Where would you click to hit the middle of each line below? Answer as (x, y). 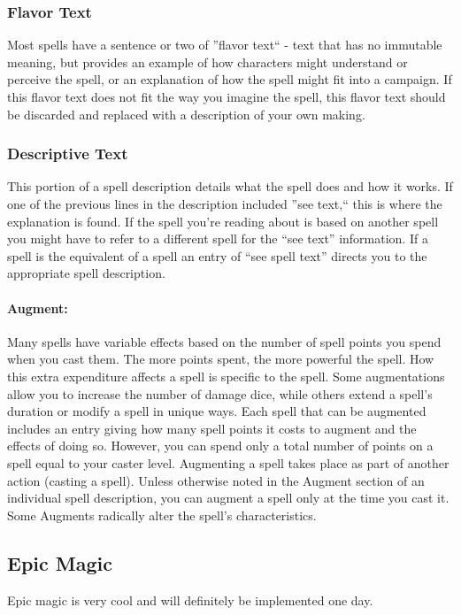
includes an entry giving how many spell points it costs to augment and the (212, 428)
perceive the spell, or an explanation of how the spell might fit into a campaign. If (230, 79)
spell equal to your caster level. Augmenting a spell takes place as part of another (228, 462)
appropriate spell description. (86, 273)
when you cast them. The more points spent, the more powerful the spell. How (221, 359)
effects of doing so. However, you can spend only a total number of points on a (220, 446)
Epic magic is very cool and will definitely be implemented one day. (190, 600)
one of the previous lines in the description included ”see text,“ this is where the (225, 204)
